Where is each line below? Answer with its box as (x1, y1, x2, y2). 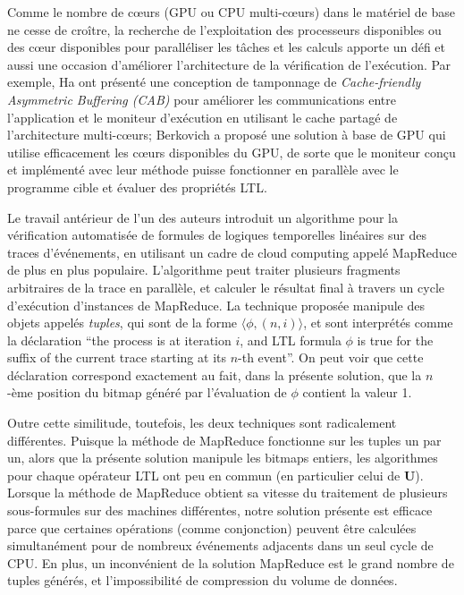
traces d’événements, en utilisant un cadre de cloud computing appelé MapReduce (7, 242, 457, 261)
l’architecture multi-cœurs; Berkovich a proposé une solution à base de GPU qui (7, 125, 446, 144)
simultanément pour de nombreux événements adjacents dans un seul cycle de (7, 536, 434, 555)
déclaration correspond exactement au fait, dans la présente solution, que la (7, 365, 422, 384)
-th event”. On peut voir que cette (238, 348, 424, 367)
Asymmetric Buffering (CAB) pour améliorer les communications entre (7, 89, 396, 108)
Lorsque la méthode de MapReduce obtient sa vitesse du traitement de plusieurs (7, 483, 448, 502)
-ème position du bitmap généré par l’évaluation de (7, 383, 287, 402)
